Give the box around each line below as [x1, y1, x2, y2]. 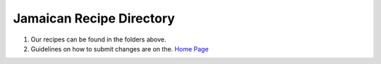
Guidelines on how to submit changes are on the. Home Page [30, 44, 209, 53]
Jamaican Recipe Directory [13, 11, 176, 26]
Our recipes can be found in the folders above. [30, 35, 167, 44]
